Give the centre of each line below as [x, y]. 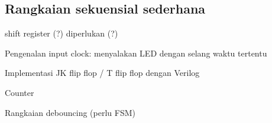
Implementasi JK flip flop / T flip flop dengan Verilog [102, 73]
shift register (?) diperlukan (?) [61, 33]
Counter [20, 92]
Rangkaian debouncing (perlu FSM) [70, 112]
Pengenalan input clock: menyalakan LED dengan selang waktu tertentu [136, 53]
